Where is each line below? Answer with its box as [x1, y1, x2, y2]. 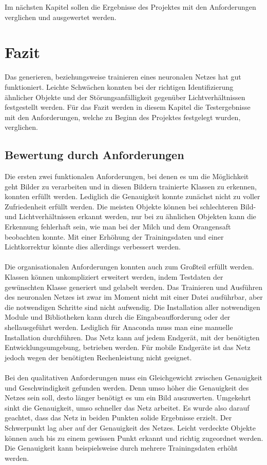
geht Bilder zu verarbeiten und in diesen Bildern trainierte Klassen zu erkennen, [5, 181, 257, 191]
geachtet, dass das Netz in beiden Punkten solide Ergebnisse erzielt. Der [5, 412, 232, 423]
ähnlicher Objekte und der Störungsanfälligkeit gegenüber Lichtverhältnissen [5, 91, 245, 102]
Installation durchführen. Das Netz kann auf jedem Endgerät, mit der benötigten [5, 332, 260, 342]
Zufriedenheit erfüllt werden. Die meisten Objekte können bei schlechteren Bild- [5, 201, 256, 211]
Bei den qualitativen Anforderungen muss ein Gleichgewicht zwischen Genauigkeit [5, 372, 262, 382]
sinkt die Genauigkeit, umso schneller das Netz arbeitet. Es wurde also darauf [5, 402, 250, 413]
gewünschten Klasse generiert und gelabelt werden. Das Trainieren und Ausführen [5, 281, 263, 292]
